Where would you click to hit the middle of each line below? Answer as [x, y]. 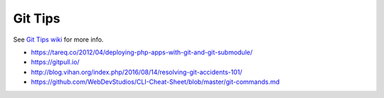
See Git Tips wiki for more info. [58, 39]
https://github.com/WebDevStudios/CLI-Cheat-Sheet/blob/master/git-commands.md [155, 82]
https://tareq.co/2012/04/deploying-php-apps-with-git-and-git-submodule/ [142, 52]
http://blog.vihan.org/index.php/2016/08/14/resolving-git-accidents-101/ [137, 72]
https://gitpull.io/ [55, 62]
